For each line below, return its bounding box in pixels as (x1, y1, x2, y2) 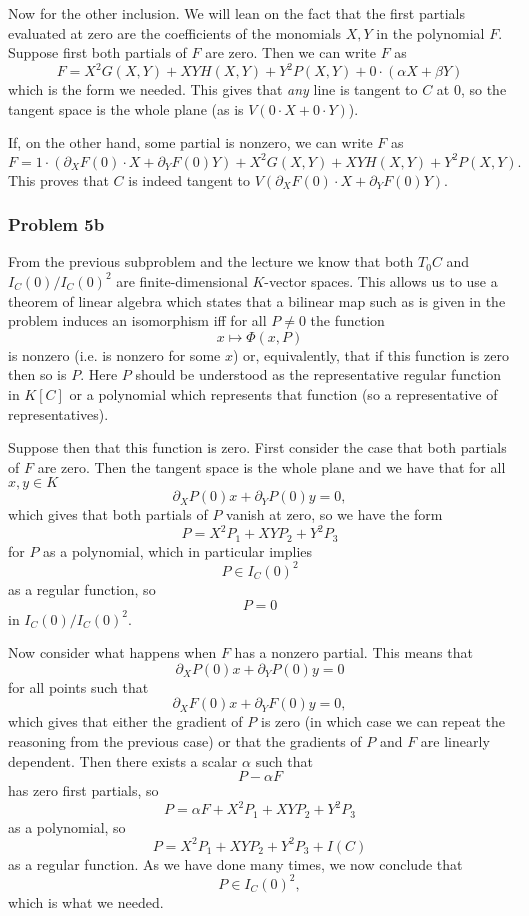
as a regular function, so (8, 578, 156, 599)
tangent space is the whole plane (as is (8, 98, 244, 119)
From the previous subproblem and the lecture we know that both (8, 251, 414, 272)
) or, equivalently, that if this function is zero (232, 344, 509, 365)
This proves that (8, 169, 109, 190)
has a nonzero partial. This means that (234, 642, 473, 663)
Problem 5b (8, 212, 105, 237)
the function (310, 310, 385, 331)
